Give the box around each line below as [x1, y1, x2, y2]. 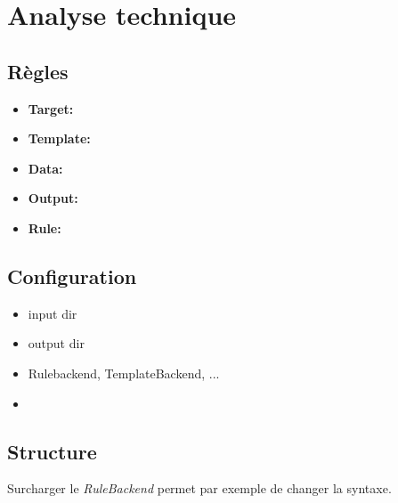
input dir [28, 304, 77, 322]
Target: [28, 99, 74, 118]
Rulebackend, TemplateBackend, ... [28, 363, 220, 382]
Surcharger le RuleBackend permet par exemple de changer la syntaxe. [7, 479, 392, 498]
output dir [28, 334, 85, 353]
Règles [7, 57, 69, 85]
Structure [7, 437, 97, 465]
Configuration [7, 262, 137, 289]
